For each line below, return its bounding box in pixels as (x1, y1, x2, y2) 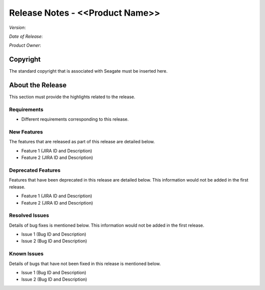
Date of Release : (9, 33, 43, 39)
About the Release (9, 81, 67, 89)
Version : (9, 25, 26, 30)
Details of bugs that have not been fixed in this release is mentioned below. (9, 261, 161, 266)
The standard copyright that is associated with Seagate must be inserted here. (9, 68, 168, 74)
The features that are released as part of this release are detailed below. (9, 139, 155, 145)
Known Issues (9, 250, 44, 257)
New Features (9, 129, 43, 135)
